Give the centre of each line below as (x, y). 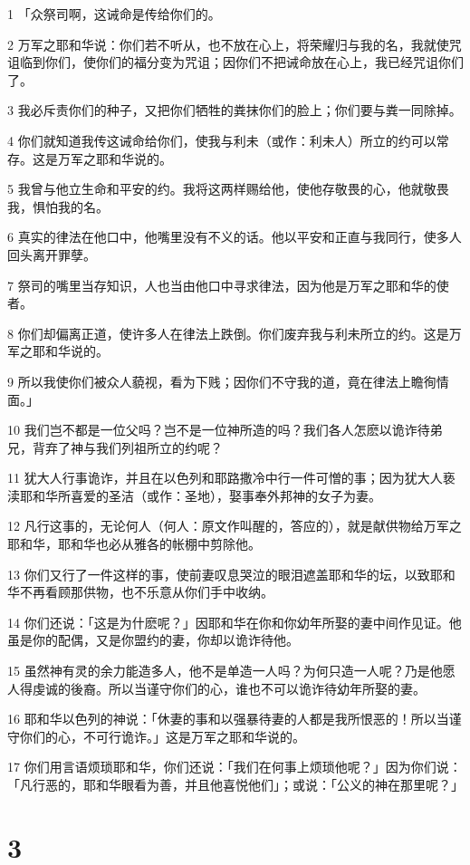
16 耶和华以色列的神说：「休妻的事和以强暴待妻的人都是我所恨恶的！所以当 (228, 719)
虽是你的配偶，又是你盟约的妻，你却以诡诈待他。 (153, 640)
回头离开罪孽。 (52, 254)
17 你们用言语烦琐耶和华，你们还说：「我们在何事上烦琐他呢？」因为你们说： (235, 767)
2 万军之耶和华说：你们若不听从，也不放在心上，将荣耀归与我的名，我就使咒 (235, 44)
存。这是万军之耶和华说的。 (90, 158)
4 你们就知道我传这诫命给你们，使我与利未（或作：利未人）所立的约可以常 (228, 140)
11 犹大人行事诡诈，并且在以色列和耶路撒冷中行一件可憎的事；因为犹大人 (225, 478)
